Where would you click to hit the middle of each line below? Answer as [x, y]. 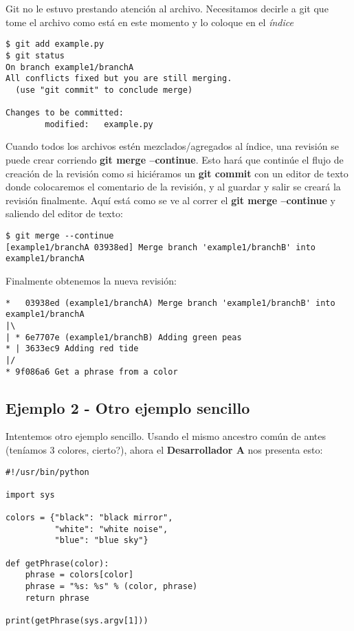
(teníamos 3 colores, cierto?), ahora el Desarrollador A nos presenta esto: [164, 449]
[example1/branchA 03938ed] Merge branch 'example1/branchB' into [161, 247]
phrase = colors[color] [79, 575]
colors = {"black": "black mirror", [89, 518]
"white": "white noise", [111, 529]
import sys [30, 495]
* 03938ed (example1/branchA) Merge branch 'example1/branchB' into [170, 303]
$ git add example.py [55, 44]
